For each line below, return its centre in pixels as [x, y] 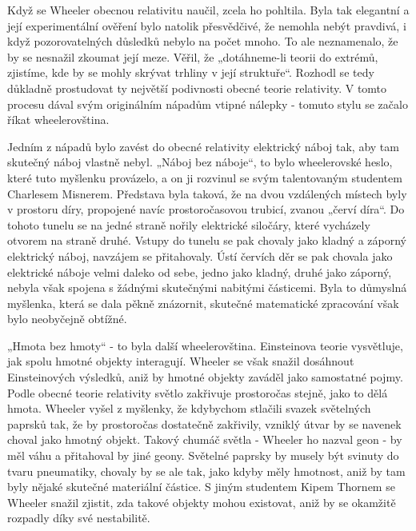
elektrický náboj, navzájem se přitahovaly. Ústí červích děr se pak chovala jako [200, 256]
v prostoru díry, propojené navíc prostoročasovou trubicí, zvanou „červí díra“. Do [206, 209]
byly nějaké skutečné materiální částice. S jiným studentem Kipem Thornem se [201, 487]
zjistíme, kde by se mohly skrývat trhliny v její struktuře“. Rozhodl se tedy [191, 72]
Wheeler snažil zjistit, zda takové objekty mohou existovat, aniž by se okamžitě [202, 502]
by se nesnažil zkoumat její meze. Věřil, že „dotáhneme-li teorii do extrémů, [193, 56]
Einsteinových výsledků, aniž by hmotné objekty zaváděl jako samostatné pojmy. [205, 377]
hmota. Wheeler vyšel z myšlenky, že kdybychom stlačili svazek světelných [189, 408]
